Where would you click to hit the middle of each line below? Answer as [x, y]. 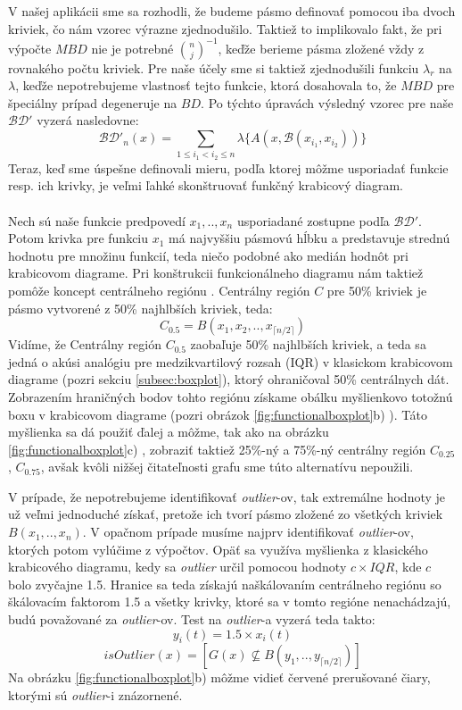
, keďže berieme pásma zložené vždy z [321, 48]
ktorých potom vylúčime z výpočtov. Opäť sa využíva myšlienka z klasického [218, 549]
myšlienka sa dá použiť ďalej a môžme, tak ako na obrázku [169, 432]
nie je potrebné [132, 48]
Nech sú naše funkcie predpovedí [97, 220]
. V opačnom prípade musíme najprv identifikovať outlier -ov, [248, 532]
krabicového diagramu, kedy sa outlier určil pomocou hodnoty [177, 567]
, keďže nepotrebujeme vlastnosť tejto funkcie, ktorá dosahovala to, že [206, 85]
